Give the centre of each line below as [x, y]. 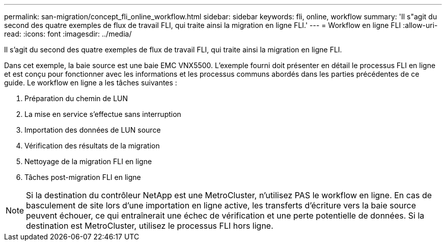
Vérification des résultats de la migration [92, 146]
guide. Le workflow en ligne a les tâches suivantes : [91, 83]
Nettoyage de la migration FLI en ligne [88, 161]
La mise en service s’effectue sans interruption [103, 114]
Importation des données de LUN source [93, 130]
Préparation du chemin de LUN [76, 98]
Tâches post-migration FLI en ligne [83, 177]
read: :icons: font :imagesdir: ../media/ [68, 34]
